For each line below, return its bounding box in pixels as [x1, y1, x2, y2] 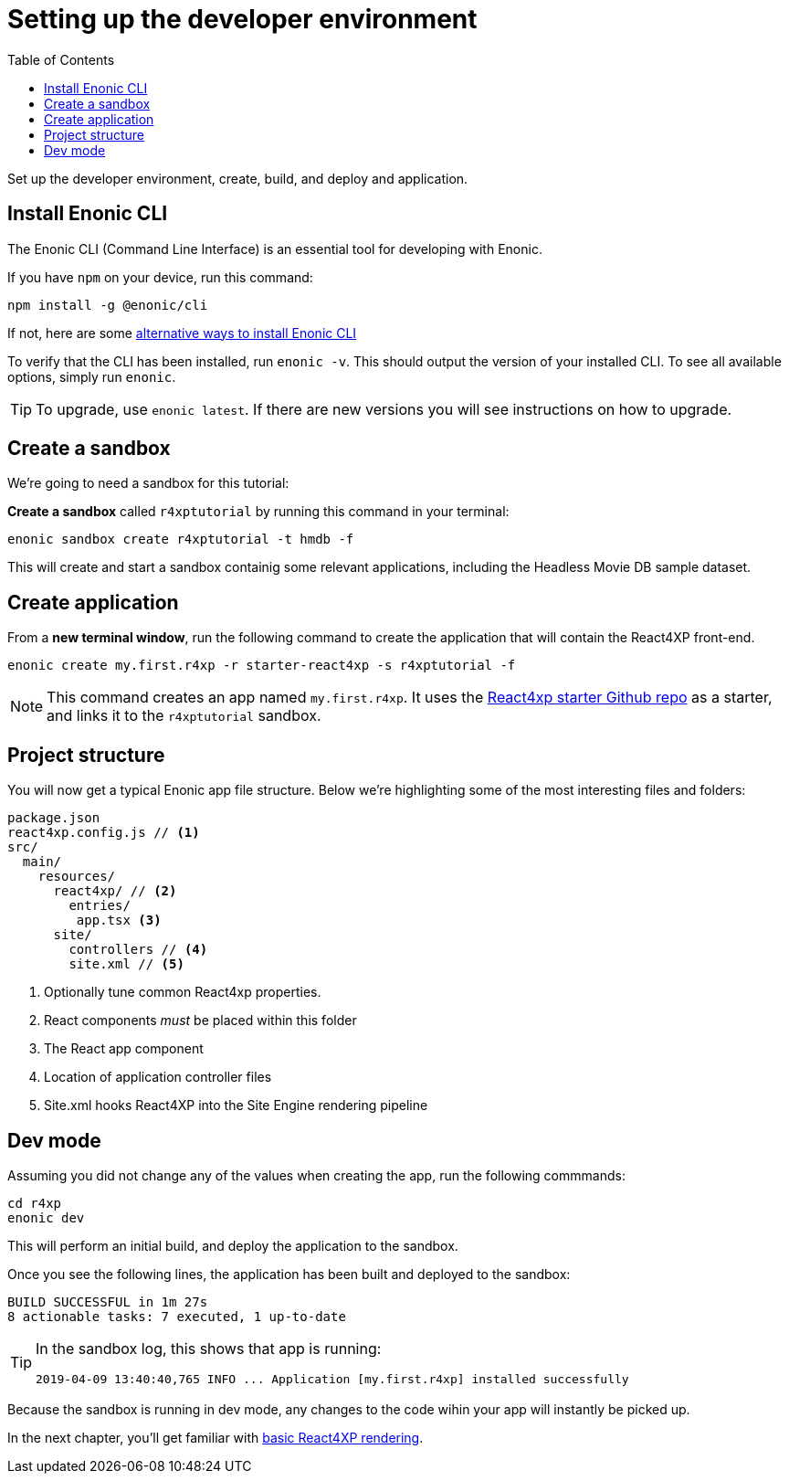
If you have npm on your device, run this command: [7, 269, 313, 285]
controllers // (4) [68, 942, 208, 957]
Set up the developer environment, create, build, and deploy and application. [7, 170, 468, 186]
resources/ [37, 869, 116, 884]
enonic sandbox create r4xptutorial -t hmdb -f [7, 532, 354, 547]
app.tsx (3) [76, 913, 162, 928]
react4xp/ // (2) [53, 883, 177, 899]
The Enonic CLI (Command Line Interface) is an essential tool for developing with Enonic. [7, 240, 542, 257]
